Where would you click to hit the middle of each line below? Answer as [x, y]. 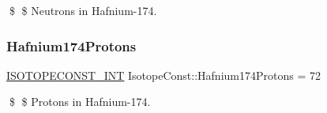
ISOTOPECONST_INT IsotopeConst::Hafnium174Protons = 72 [163, 75]
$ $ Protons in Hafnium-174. [80, 102]
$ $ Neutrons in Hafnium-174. [83, 10]
